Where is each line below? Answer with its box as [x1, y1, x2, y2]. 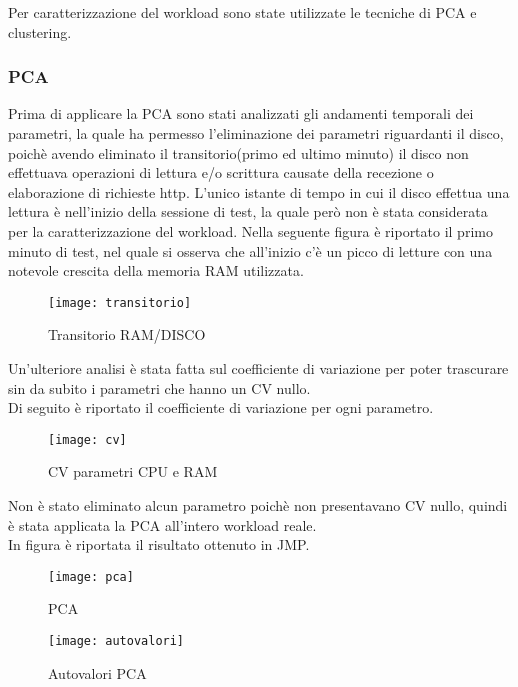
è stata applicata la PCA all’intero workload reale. [8, 514, 317, 535]
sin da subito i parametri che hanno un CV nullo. [8, 377, 311, 398]
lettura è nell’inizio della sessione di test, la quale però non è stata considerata [8, 201, 488, 222]
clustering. [8, 21, 72, 42]
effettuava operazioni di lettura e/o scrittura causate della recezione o [8, 162, 434, 183]
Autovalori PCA [48, 662, 147, 683]
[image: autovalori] [48, 634, 185, 649]
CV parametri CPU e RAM [48, 461, 218, 482]
